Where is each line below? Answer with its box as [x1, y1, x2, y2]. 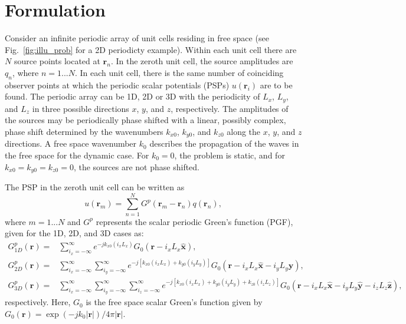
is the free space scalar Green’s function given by [86, 296, 263, 308]
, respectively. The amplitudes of [171, 102, 289, 114]
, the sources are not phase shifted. [73, 160, 199, 173]
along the [227, 125, 261, 137]
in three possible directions [32, 102, 129, 114]
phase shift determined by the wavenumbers [5, 125, 163, 137]
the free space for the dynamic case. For [5, 148, 149, 161]
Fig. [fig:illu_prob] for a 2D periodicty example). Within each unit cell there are [5, 43, 297, 55]
